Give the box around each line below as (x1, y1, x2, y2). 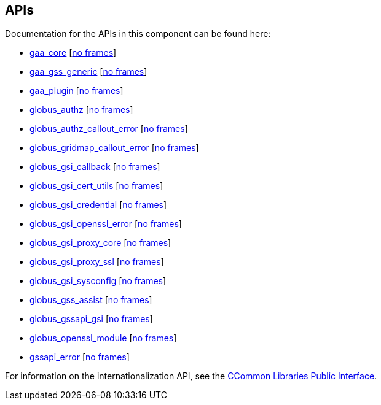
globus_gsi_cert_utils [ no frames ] (29, 180, 163, 191)
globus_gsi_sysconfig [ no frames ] (29, 276, 167, 287)
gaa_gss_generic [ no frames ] (29, 66, 147, 77)
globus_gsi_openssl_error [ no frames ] (29, 218, 182, 229)
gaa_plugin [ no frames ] (29, 85, 124, 96)
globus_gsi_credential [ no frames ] (29, 199, 167, 210)
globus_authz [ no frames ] (29, 104, 133, 115)
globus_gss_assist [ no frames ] (29, 295, 152, 306)
